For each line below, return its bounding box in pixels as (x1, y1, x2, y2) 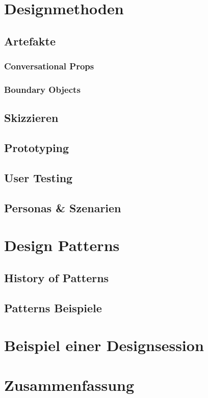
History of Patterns (4, 269, 109, 285)
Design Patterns (4, 235, 120, 256)
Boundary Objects (4, 83, 81, 95)
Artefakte (4, 33, 56, 48)
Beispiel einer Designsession (4, 335, 204, 356)
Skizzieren (4, 110, 59, 126)
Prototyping (4, 140, 69, 156)
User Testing (4, 169, 73, 185)
